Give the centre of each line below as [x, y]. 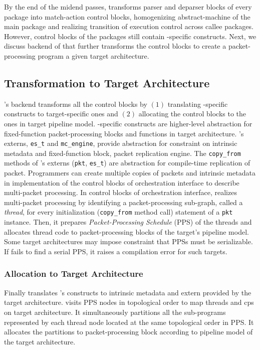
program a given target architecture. [93, 55]
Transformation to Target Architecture [107, 82]
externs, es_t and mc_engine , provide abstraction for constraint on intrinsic [121, 143]
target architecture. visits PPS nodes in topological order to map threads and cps [129, 302]
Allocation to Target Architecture [74, 274]
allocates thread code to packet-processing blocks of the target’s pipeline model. [126, 231]
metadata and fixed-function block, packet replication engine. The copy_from [122, 153]
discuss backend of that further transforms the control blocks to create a [115, 46]
